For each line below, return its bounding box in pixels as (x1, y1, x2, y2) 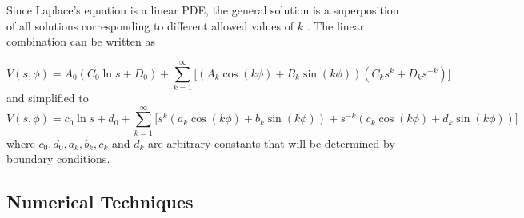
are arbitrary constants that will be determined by (148, 134, 395, 151)
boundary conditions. (6, 150, 110, 167)
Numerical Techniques (6, 189, 194, 214)
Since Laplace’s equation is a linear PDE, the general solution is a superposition (6, 2, 399, 18)
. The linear (306, 17, 365, 34)
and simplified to (6, 89, 89, 105)
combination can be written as (6, 33, 156, 50)
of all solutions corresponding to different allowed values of (6, 17, 294, 34)
